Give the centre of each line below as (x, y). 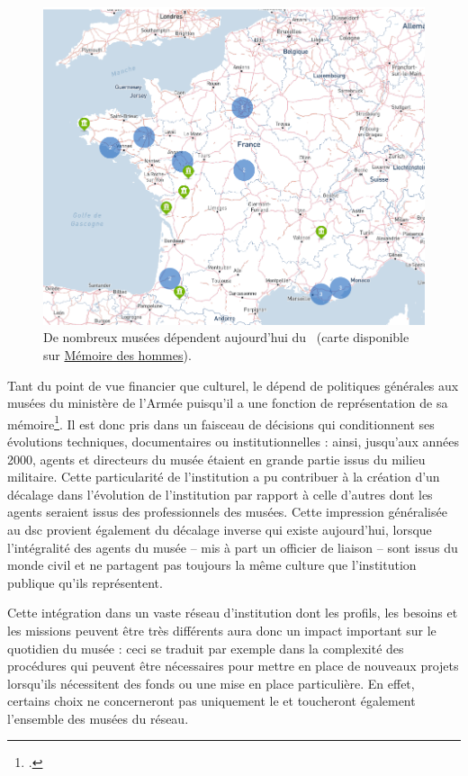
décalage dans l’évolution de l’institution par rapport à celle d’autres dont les (220, 494)
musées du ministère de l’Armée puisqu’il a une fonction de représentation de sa (228, 403)
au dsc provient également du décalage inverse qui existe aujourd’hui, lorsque (220, 529)
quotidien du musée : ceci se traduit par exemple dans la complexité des (206, 648)
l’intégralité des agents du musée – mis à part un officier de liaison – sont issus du (233, 547)
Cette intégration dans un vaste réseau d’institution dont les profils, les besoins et (233, 613)
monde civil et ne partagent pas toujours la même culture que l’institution (212, 565)
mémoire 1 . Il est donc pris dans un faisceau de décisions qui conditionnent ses (221, 422)
